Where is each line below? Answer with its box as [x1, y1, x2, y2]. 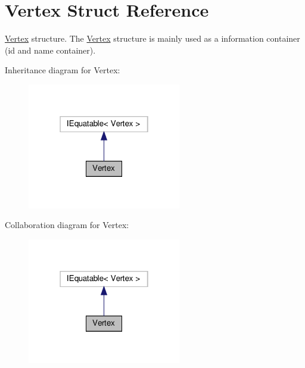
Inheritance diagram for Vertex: [5, 64, 120, 76]
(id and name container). [5, 43, 96, 56]
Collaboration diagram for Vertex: [5, 219, 129, 231]
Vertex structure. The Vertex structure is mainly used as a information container [5, 32, 300, 45]
